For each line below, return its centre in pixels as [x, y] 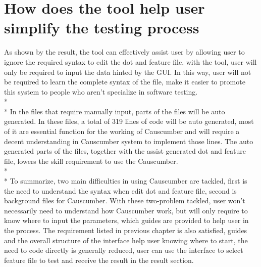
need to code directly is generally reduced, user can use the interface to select [124, 250]
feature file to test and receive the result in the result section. [99, 260]
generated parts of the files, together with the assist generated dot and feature [125, 151]
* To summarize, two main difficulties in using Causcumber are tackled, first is [126, 181]
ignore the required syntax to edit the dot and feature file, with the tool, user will [130, 61]
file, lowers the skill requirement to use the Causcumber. [91, 161]
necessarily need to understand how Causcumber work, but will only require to [126, 210]
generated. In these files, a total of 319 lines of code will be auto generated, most [129, 121]
